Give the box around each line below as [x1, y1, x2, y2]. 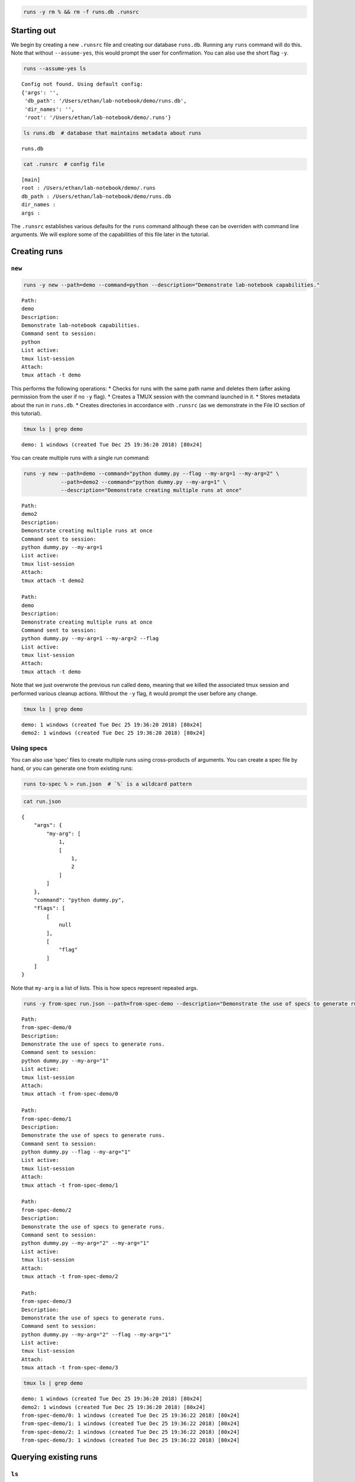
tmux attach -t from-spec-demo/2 [21, 1273, 118, 1280]
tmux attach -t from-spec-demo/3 [21, 1364, 118, 1371]
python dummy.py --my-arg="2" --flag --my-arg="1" [21, 1331, 172, 1338]
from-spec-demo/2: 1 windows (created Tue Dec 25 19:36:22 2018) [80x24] [21, 1429, 240, 1435]
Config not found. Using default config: [21, 81, 143, 88]
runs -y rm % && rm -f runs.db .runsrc [23, 8, 139, 15]
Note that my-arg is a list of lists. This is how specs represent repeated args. [11, 984, 198, 991]
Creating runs [11, 247, 63, 257]
